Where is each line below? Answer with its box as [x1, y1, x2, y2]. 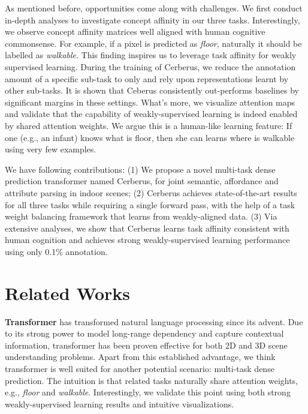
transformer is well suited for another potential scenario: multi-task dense [5, 362, 274, 374]
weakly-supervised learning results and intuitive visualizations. [5, 397, 234, 410]
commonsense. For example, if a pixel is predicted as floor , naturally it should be [5, 37, 302, 49]
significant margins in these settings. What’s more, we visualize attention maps [5, 95, 295, 108]
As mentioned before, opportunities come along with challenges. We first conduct [5, 2, 303, 14]
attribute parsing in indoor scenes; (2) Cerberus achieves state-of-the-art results [5, 186, 297, 199]
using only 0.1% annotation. [5, 245, 108, 257]
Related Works [5, 280, 131, 305]
